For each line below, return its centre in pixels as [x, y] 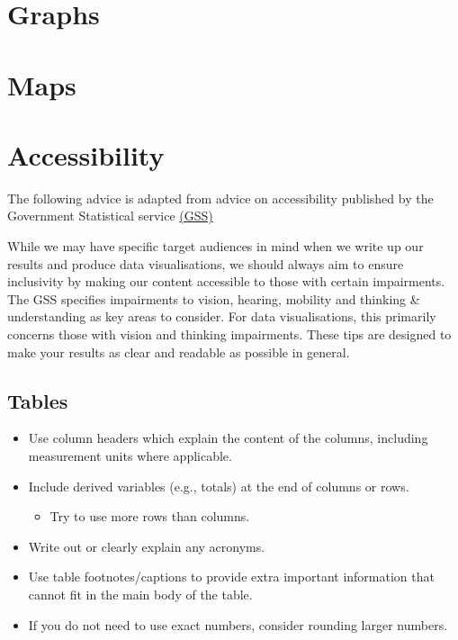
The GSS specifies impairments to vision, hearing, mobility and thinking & [214, 298]
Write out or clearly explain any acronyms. [147, 546]
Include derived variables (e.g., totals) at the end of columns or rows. [219, 486]
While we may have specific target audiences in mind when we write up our [216, 246]
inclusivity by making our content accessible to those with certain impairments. [226, 281]
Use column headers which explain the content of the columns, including [228, 438]
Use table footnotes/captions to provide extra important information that [231, 577]
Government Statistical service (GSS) [110, 216]
